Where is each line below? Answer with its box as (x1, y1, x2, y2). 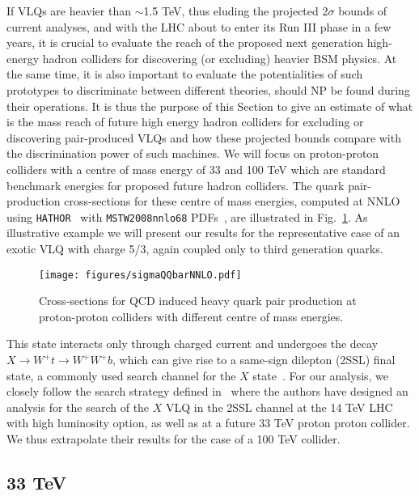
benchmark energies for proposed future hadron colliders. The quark (6, 176, 345, 193)
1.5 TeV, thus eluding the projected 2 (143, 2, 328, 19)
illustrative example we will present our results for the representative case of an (6, 224, 400, 241)
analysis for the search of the (6, 398, 150, 415)
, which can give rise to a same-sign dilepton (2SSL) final (112, 351, 396, 367)
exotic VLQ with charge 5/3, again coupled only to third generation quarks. (6, 240, 383, 256)
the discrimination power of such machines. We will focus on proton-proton (6, 145, 379, 162)
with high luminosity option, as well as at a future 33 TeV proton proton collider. (6, 414, 410, 431)
